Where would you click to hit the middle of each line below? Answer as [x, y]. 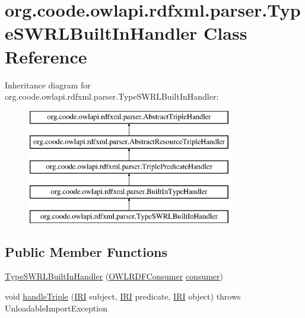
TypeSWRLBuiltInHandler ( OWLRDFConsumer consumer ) [114, 276]
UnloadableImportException [56, 308]
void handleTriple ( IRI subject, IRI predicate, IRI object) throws [123, 296]
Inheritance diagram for [48, 85]
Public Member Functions [86, 251]
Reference [46, 56]
